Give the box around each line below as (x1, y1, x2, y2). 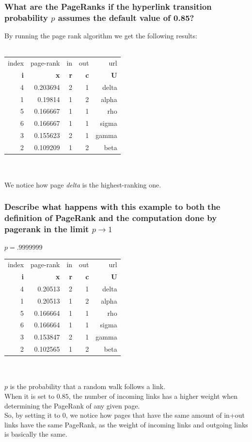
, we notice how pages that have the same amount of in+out (65, 410, 245, 420)
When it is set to (4, 391, 55, 401)
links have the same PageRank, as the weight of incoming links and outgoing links (4, 419, 248, 429)
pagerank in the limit (4, 222, 89, 235)
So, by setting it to (4, 410, 61, 420)
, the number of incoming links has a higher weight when (68, 391, 238, 401)
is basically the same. (4, 429, 67, 439)
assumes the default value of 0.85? (58, 11, 194, 23)
